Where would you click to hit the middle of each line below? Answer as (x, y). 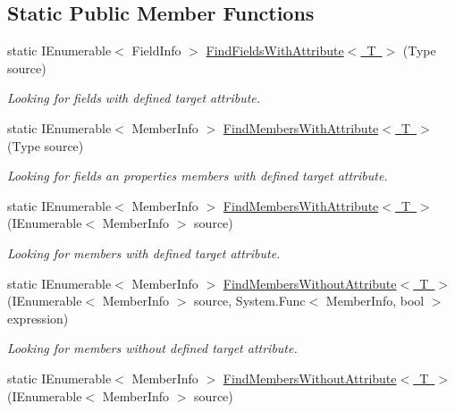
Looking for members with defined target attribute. (144, 252)
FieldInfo (156, 50)
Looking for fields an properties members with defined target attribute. (198, 176)
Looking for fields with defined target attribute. (134, 98)
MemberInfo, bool (375, 301)
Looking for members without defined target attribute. (152, 348)
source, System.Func (250, 301)
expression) (38, 318)
